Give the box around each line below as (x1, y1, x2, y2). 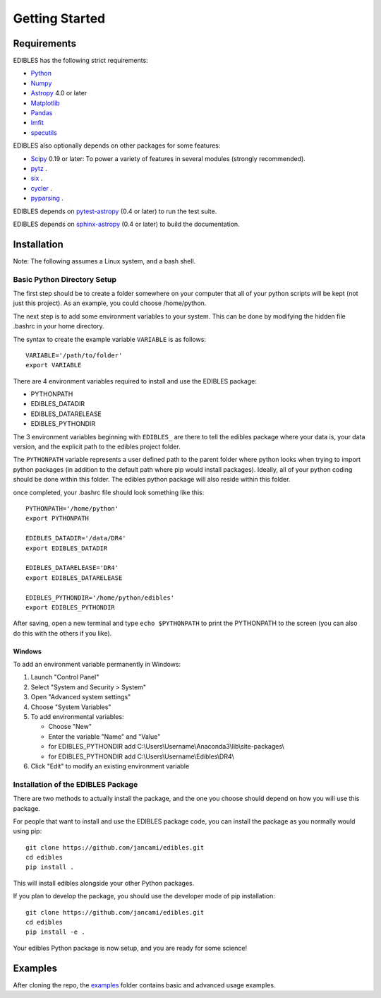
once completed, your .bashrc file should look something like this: (13, 488, 205, 497)
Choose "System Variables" (30, 703, 111, 711)
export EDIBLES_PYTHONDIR (25, 603, 116, 611)
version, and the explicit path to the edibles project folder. (13, 442, 181, 451)
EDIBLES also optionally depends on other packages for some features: (13, 141, 221, 150)
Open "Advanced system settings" (30, 693, 131, 701)
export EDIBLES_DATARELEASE (25, 574, 123, 582)
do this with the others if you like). (13, 629, 112, 637)
